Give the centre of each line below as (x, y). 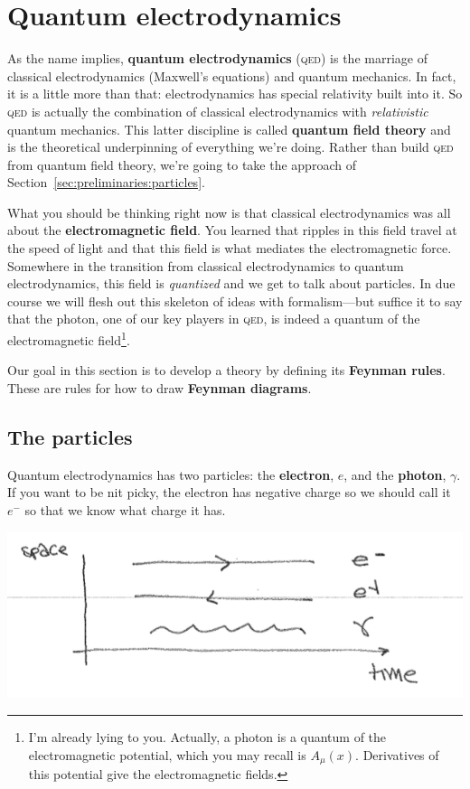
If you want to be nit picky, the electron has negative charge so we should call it (229, 492)
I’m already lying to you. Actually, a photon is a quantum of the (207, 736)
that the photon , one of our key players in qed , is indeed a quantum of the (214, 319)
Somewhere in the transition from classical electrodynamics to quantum (206, 265)
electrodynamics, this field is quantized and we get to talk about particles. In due (231, 283)
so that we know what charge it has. (125, 509)
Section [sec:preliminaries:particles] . (106, 182)
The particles (70, 436)
